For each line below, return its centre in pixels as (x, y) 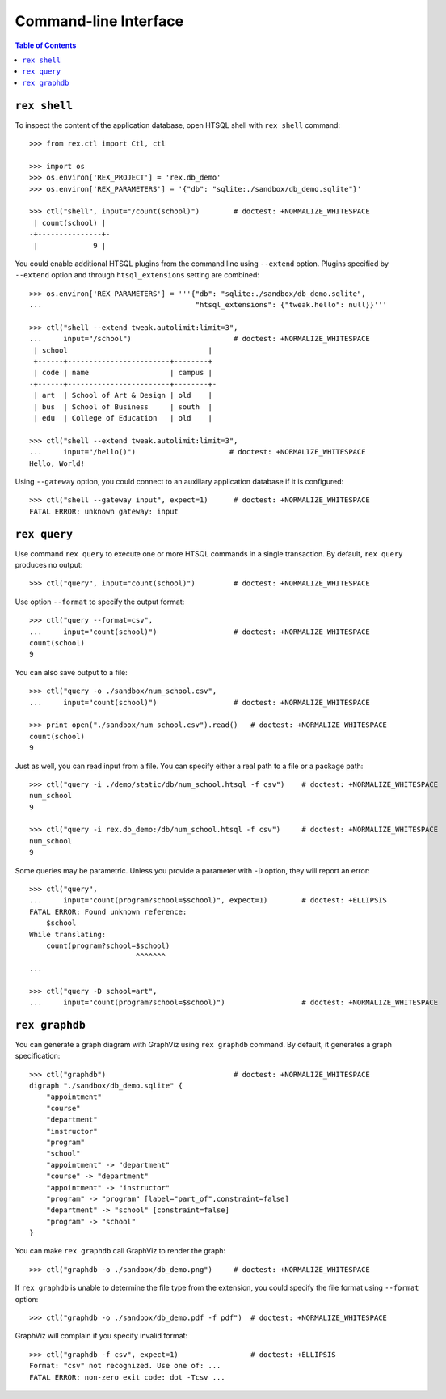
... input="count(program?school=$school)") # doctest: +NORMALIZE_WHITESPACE (234, 1002)
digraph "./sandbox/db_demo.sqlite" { (106, 1086)
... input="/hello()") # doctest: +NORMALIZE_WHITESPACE (198, 452)
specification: (38, 1056)
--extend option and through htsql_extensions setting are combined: (137, 275)
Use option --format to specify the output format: (100, 602)
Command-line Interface (99, 21)
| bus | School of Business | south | (123, 407)
